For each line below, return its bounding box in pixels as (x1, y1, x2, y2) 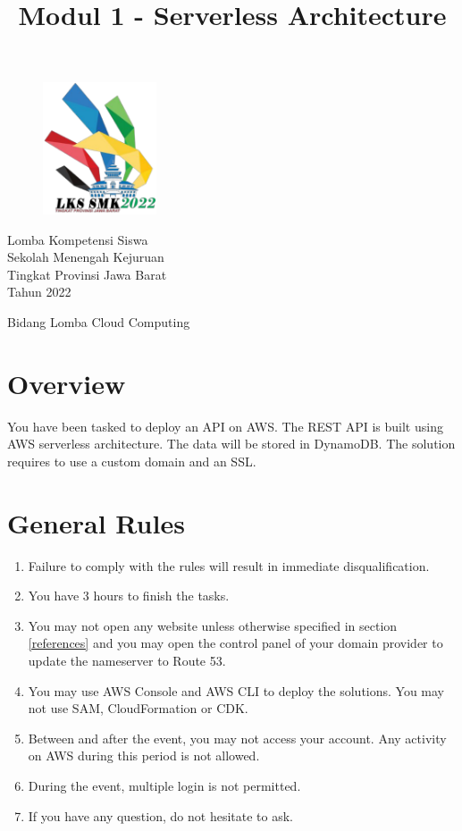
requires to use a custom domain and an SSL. (7, 451, 256, 470)
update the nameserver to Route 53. (28, 651, 226, 669)
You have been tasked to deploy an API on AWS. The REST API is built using (7, 416, 443, 435)
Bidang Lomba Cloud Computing (7, 312, 190, 331)
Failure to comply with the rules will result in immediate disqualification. (28, 556, 430, 575)
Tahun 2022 (7, 282, 71, 301)
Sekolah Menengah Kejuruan (7, 248, 164, 266)
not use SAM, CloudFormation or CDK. (28, 699, 248, 718)
